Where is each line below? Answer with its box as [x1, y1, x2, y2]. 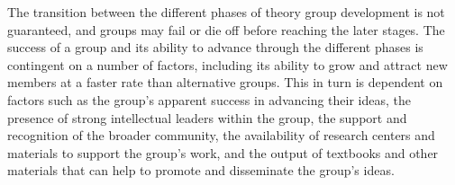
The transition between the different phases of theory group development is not [7, 3, 445, 21]
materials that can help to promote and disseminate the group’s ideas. [7, 161, 395, 180]
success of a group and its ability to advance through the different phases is [7, 38, 423, 57]
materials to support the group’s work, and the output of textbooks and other [7, 143, 439, 162]
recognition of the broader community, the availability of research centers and [7, 126, 435, 145]
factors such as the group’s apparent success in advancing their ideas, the [7, 90, 411, 109]
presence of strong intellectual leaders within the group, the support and [7, 108, 407, 127]
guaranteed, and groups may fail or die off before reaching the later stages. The [7, 20, 445, 39]
